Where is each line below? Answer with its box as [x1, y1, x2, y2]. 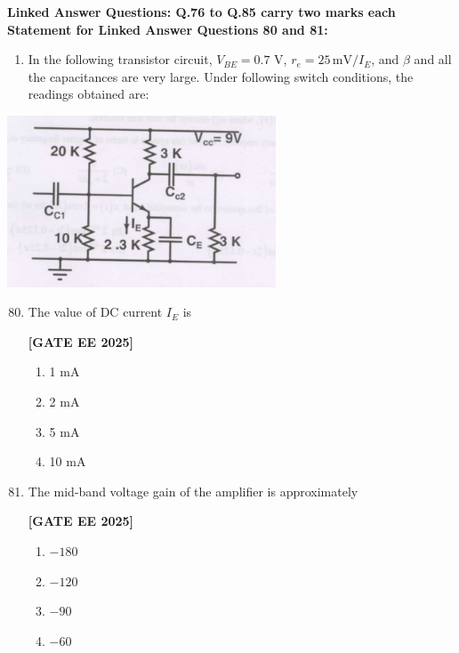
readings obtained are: [28, 85, 149, 103]
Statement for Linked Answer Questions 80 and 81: [7, 20, 328, 38]
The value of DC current [28, 302, 163, 321]
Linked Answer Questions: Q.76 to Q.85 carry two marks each [7, 3, 396, 20]
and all [414, 50, 452, 69]
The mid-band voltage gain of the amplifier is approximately [28, 481, 358, 500]
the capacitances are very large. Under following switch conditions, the [28, 67, 414, 85]
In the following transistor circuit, [28, 50, 213, 69]
